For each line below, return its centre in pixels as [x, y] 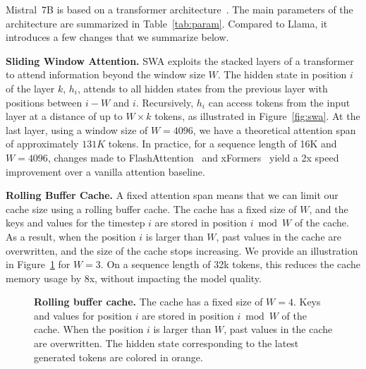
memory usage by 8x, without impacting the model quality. [134, 278]
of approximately [42, 144]
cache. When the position [89, 329]
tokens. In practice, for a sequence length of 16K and [222, 144]
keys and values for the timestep [75, 223]
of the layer [30, 88]
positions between [44, 102]
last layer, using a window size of [77, 129]
